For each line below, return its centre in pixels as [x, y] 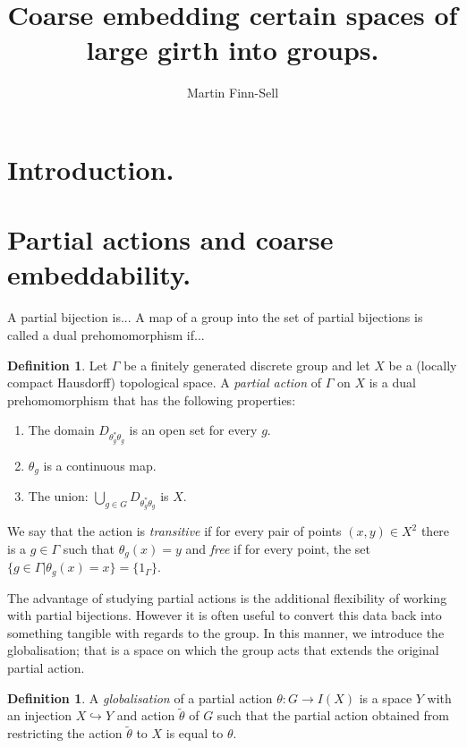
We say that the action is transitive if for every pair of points [174, 531]
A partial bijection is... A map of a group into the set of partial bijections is [215, 317]
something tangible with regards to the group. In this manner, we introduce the [226, 632]
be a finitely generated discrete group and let [247, 365]
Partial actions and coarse [170, 239]
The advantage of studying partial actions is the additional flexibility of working [227, 597]
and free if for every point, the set [278, 548]
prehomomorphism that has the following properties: [152, 399]
